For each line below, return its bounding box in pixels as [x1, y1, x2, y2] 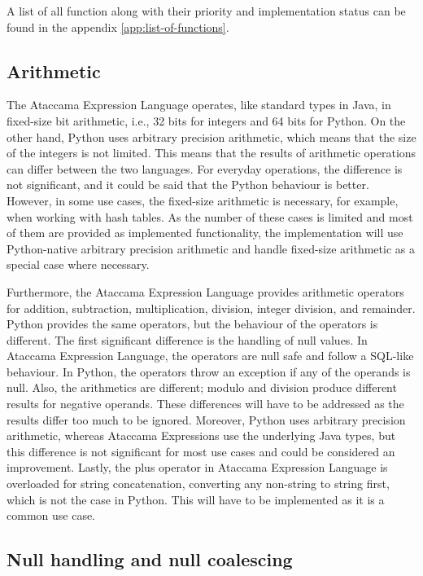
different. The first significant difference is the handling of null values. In [7, 331, 368, 348]
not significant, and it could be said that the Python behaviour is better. [7, 176, 369, 193]
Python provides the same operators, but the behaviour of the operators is [7, 315, 378, 332]
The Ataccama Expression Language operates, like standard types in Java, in [7, 96, 391, 113]
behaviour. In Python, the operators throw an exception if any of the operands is [7, 363, 411, 380]
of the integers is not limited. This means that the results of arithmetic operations [7, 144, 416, 161]
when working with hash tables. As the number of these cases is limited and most [7, 208, 413, 225]
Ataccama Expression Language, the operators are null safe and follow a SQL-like [7, 347, 414, 364]
